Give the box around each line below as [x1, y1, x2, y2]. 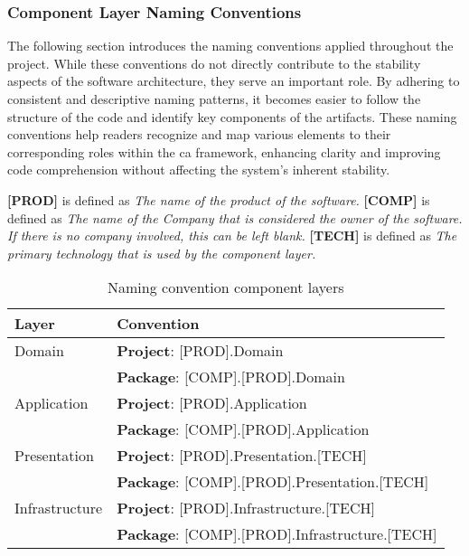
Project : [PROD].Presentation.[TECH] [117, 445, 367, 466]
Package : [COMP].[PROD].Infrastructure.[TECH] [117, 523, 437, 545]
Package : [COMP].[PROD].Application [117, 419, 370, 440]
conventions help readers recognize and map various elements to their [7, 125, 391, 144]
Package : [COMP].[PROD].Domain [117, 366, 345, 388]
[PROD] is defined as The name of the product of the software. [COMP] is [7, 190, 430, 209]
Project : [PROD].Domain [117, 340, 284, 362]
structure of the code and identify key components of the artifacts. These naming [7, 107, 457, 126]
